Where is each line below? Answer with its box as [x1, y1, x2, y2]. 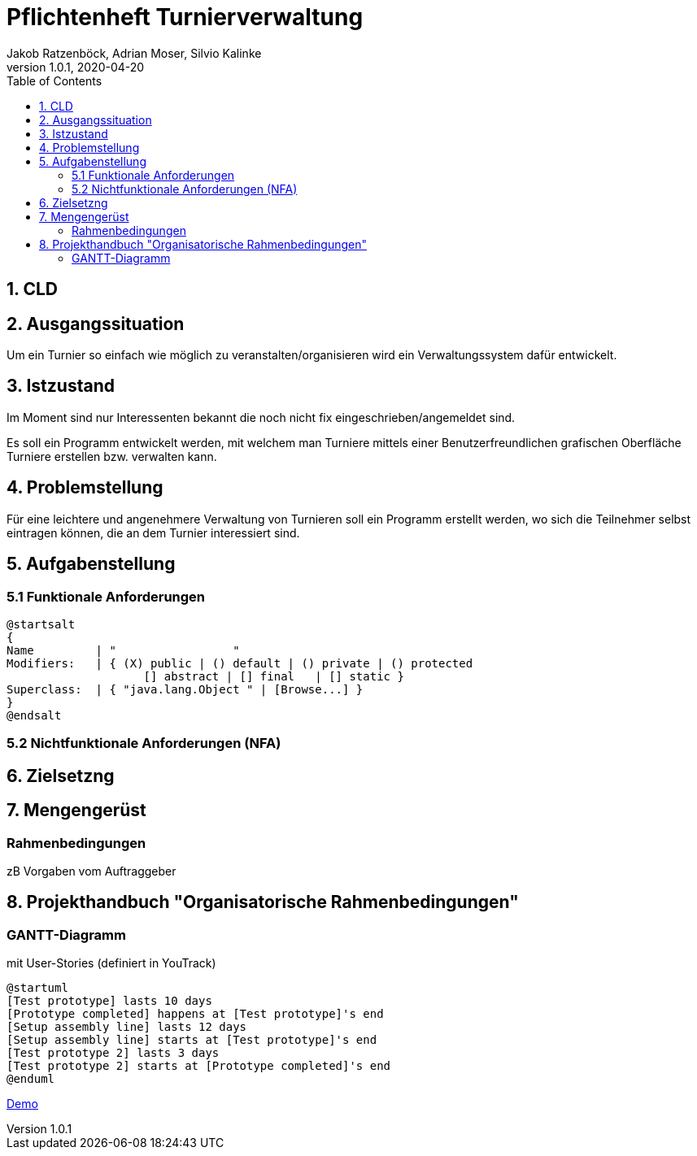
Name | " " [7, 643, 240, 657]
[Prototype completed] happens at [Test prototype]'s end [7, 1007, 384, 1021]
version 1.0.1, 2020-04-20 [7, 59, 145, 74]
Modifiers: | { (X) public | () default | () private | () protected [7, 656, 473, 670]
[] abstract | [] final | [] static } [143, 669, 404, 683]
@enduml [7, 1072, 55, 1086]
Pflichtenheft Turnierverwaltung [7, 3, 364, 31]
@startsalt [7, 617, 76, 631]
